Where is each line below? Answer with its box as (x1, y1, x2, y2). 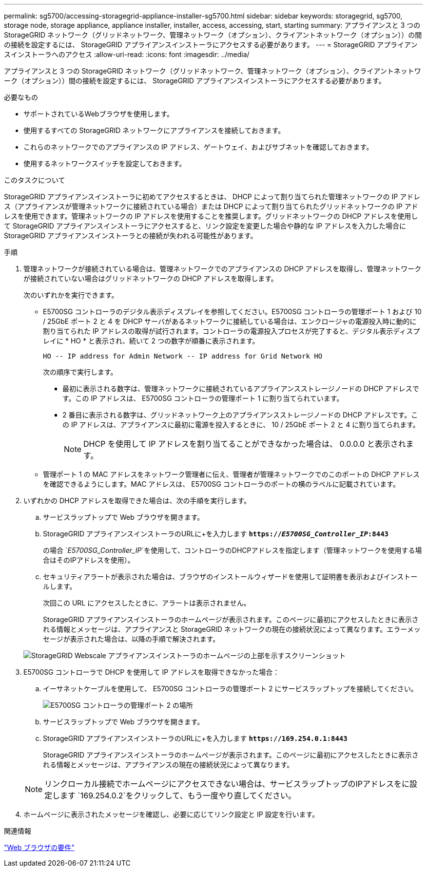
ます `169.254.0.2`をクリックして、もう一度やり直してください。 (60, 791, 296, 800)
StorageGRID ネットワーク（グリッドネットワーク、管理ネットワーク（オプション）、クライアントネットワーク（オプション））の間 (4, 31, 422, 39)
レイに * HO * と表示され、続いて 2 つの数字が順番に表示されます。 (43, 337, 259, 345)
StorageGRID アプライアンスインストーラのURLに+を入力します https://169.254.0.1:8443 (43, 734, 348, 742)
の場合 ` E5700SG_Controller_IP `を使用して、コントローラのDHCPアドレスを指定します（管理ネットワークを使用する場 (43, 546, 422, 554)
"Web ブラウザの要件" (4, 843, 75, 852)
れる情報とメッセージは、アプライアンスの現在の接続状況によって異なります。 (43, 760, 294, 769)
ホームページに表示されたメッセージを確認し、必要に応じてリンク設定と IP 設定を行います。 (23, 810, 319, 818)
